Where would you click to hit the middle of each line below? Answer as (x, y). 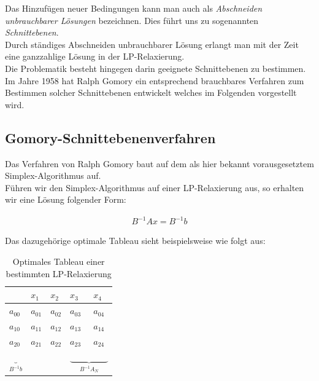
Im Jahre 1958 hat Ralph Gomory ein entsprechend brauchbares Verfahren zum (155, 80)
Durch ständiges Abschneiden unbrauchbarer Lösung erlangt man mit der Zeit (152, 44)
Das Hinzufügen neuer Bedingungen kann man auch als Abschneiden (134, 8)
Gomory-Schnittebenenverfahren (110, 137)
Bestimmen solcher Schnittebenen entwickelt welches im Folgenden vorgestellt (151, 92)
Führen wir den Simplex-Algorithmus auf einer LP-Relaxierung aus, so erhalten (155, 187)
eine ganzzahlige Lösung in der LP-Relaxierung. (95, 56)
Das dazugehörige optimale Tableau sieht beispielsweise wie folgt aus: (135, 241)
